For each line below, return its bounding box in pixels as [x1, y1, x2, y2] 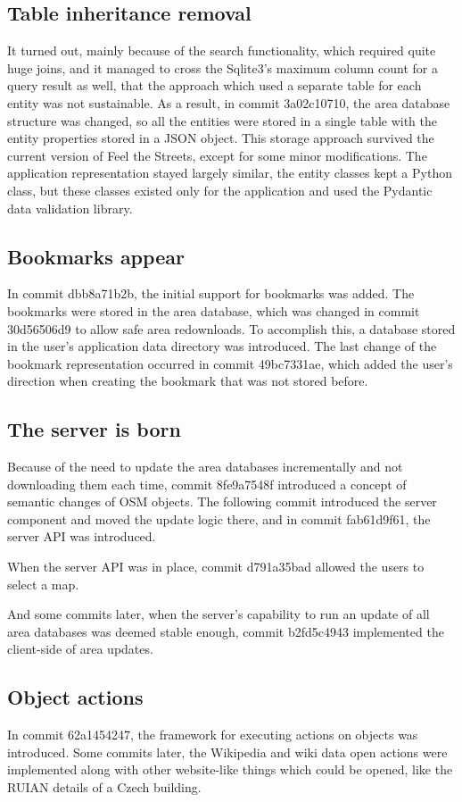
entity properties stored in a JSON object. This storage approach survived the [7, 129, 434, 147]
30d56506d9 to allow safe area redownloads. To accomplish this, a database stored [7, 319, 456, 338]
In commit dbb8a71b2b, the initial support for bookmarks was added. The [7, 284, 415, 303]
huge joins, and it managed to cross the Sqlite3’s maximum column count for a [7, 58, 438, 77]
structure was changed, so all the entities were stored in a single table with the [7, 111, 438, 129]
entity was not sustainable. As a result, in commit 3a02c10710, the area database [7, 93, 450, 112]
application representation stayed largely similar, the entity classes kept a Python [7, 163, 452, 182]
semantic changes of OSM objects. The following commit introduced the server [7, 492, 437, 511]
